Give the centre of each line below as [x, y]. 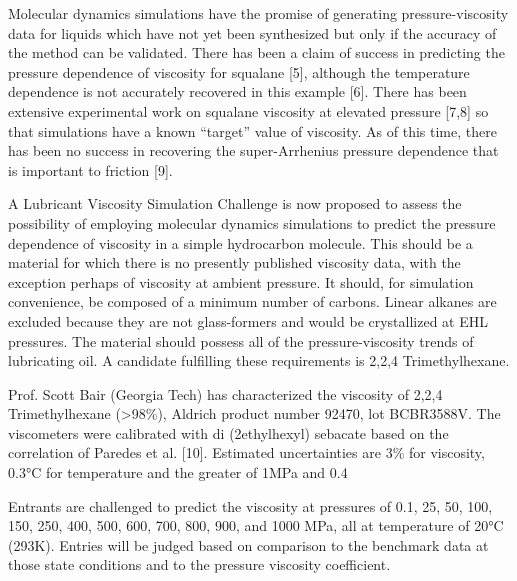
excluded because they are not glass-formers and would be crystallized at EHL [248, 320]
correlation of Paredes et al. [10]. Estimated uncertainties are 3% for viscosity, [246, 452]
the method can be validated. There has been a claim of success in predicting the [256, 52]
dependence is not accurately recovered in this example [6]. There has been [237, 91]
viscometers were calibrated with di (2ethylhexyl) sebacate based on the [228, 432]
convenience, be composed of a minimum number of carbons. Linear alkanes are [252, 301]
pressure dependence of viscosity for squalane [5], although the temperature [239, 71]
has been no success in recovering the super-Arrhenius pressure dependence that [253, 150]
